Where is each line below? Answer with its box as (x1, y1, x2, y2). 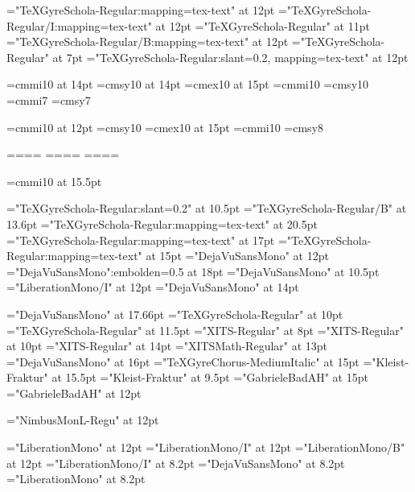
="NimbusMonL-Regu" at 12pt (6, 411, 159, 428)
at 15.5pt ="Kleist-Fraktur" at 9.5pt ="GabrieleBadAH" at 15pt (51, 369, 368, 386)
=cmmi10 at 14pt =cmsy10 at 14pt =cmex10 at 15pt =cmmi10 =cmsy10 (6, 76, 369, 93)
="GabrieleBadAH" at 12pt (6, 384, 142, 401)
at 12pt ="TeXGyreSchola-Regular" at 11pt (155, 17, 370, 34)
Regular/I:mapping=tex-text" (6, 17, 152, 34)
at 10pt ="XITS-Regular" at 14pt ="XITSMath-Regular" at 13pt (6, 337, 328, 354)
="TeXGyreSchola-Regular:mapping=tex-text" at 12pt (6, 2, 275, 18)
